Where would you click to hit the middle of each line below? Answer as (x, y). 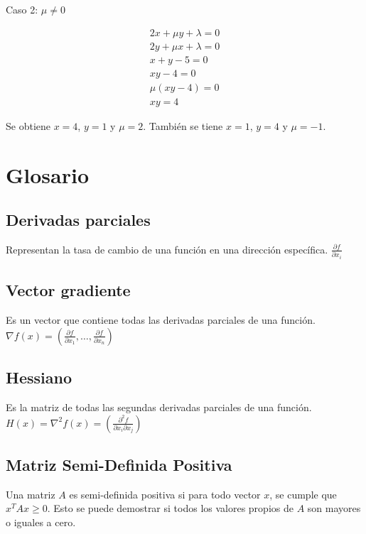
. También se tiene (183, 125)
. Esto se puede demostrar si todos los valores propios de (170, 508)
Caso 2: (22, 9)
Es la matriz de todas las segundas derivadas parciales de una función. (159, 407)
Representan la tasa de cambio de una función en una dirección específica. (167, 249)
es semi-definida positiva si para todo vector (165, 494)
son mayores (334, 508)
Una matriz (31, 494)
